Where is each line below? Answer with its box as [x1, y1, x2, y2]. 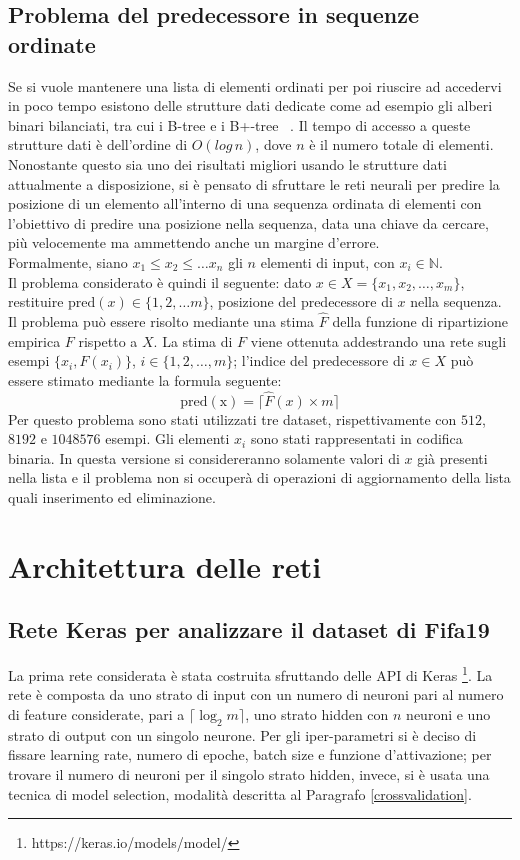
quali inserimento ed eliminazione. [8, 486, 216, 507]
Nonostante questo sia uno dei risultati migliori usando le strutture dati [8, 153, 447, 174]
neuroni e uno [406, 703, 491, 724]
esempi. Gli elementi [105, 428, 230, 449]
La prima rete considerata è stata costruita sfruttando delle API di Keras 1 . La [8, 662, 493, 685]
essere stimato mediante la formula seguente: [8, 369, 282, 390]
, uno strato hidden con [245, 703, 389, 724]
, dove [255, 134, 292, 155]
